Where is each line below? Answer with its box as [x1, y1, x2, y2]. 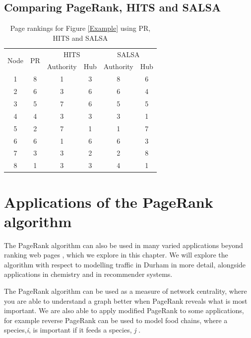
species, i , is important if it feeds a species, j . [4, 325, 141, 335]
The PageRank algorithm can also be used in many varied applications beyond [4, 240, 243, 250]
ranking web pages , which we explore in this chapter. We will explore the [4, 250, 228, 260]
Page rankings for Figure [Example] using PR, [10, 23, 151, 33]
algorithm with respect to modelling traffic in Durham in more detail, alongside [4, 259, 246, 269]
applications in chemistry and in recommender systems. [4, 269, 173, 279]
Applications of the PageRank [4, 191, 213, 212]
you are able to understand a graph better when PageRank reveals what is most [4, 295, 248, 306]
